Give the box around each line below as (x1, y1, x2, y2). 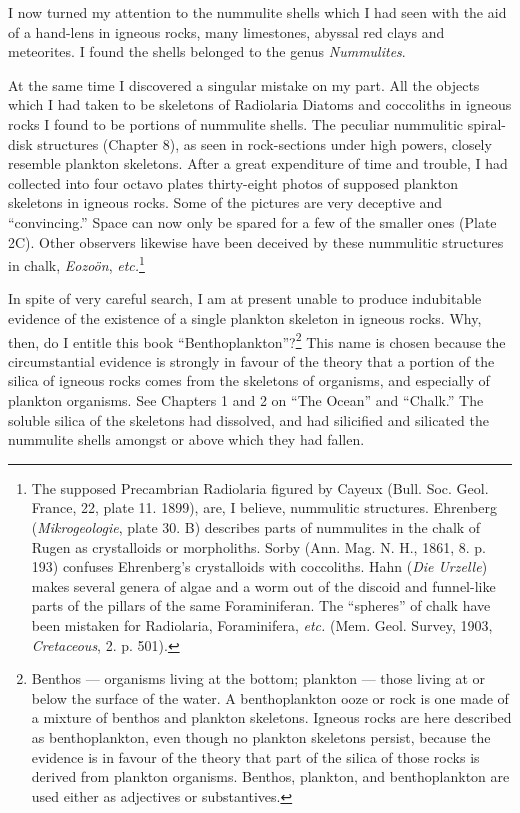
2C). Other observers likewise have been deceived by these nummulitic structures (8, 231, 504, 252)
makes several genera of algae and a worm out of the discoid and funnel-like (31, 575, 496, 596)
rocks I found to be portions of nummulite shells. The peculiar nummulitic (8, 113, 464, 134)
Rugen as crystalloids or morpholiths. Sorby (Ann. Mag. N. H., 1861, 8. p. (31, 536, 486, 557)
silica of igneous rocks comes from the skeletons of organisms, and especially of (8, 370, 490, 391)
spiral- (467, 113, 506, 134)
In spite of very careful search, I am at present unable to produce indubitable (8, 288, 482, 309)
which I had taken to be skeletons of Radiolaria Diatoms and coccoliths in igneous (8, 94, 512, 115)
